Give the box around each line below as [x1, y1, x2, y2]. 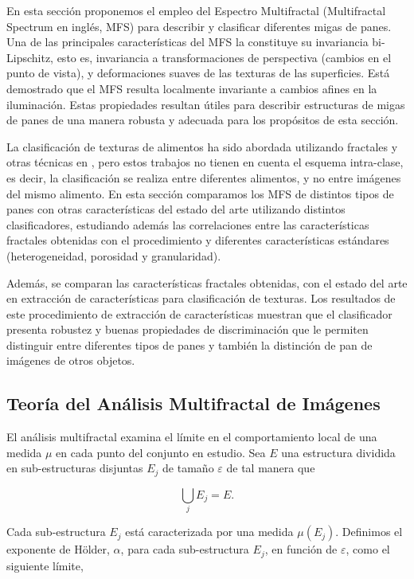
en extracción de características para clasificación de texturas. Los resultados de [6, 290, 396, 307]
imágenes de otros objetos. [6, 352, 135, 369]
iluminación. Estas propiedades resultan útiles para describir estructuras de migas [6, 96, 405, 112]
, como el [346, 541, 390, 557]
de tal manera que [226, 460, 315, 476]
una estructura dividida [281, 444, 396, 460]
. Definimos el [335, 523, 403, 540]
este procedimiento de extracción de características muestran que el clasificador [6, 305, 393, 322]
